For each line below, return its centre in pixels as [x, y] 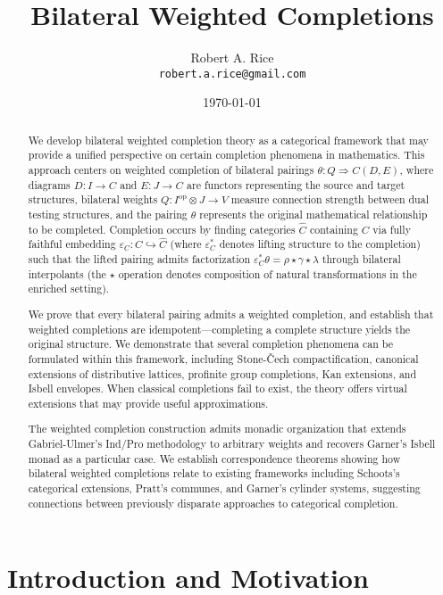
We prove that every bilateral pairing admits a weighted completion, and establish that [231, 314]
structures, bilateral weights [93, 199]
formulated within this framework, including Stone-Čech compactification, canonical [223, 358]
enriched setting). [69, 289]
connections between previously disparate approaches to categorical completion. [213, 503]
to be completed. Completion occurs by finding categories [162, 229]
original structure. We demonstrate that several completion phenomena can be [211, 344]
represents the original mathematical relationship [313, 215]
